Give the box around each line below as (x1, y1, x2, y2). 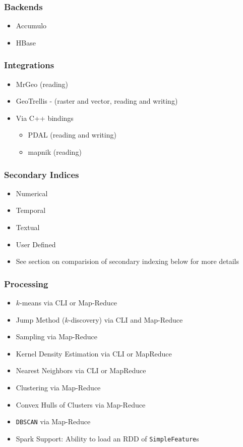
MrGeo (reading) (16, 78, 69, 89)
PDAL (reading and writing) (28, 129, 116, 140)
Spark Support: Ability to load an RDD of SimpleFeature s (16, 433, 199, 443)
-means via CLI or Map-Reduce (20, 297, 117, 307)
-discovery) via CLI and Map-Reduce (68, 314, 183, 325)
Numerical (16, 188, 48, 198)
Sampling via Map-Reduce (16, 331, 98, 342)
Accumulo (16, 20, 47, 31)
